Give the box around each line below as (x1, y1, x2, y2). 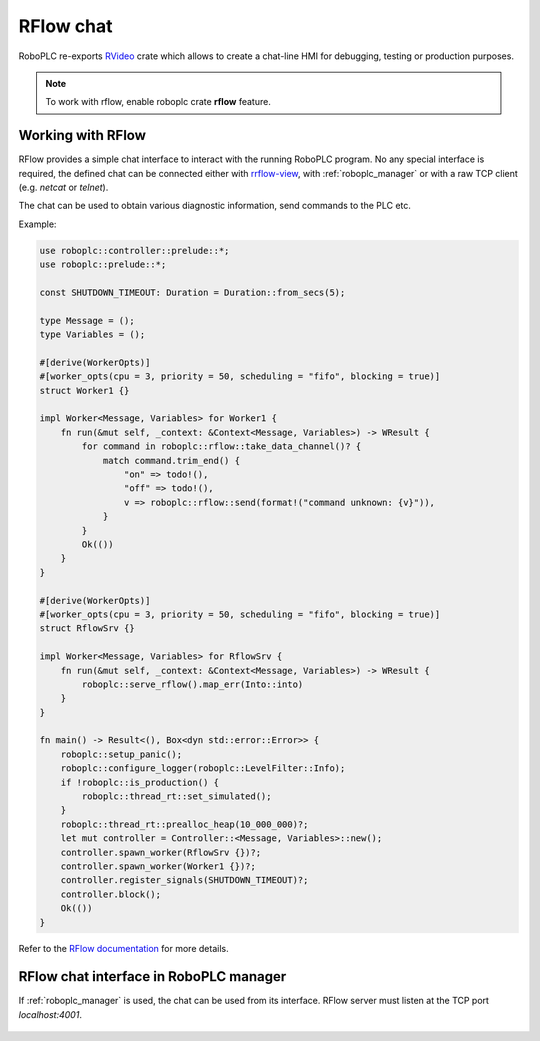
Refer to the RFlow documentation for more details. (18, 942, 229, 954)
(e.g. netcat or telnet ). (18, 181, 109, 194)
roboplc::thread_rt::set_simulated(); (81, 791, 272, 802)
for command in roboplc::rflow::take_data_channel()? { (81, 441, 362, 452)
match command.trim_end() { (102, 455, 240, 466)
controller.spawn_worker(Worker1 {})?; (60, 860, 257, 872)
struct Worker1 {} (39, 385, 130, 396)
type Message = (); (39, 315, 135, 326)
